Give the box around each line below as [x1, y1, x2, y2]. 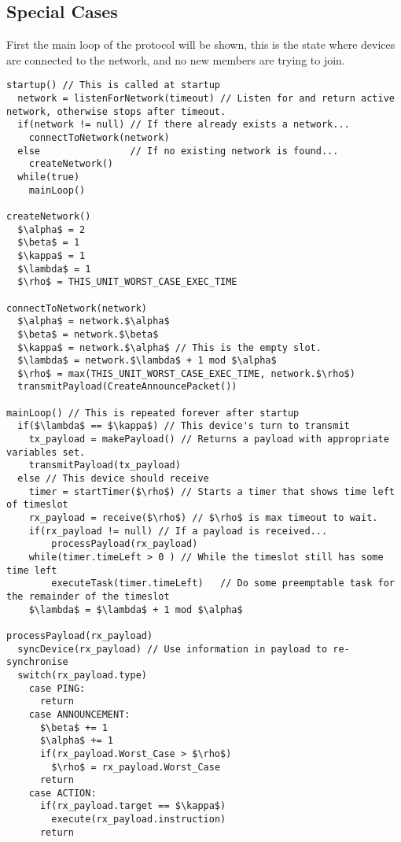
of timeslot [6, 499, 68, 511]
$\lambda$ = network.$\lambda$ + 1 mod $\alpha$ [17, 355, 277, 367]
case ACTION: [28, 787, 97, 799]
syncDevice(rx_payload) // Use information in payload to [17, 643, 328, 655]
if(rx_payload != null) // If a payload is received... [28, 525, 328, 537]
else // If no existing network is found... [17, 145, 339, 157]
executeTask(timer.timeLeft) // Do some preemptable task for [51, 578, 395, 589]
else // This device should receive [17, 473, 209, 485]
